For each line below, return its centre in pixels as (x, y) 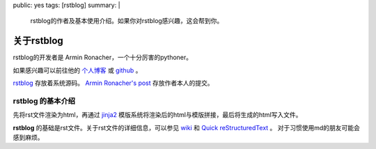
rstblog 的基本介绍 (44, 101)
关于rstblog (38, 41)
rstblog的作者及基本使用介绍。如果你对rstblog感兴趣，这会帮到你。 (127, 21)
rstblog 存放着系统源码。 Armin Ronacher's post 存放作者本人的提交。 (113, 83)
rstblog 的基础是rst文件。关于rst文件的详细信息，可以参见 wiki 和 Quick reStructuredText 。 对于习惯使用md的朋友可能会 (186, 127)
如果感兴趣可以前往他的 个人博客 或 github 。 (77, 70)
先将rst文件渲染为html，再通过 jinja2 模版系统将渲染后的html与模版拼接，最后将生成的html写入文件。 (157, 115)
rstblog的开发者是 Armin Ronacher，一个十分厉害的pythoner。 (103, 57)
